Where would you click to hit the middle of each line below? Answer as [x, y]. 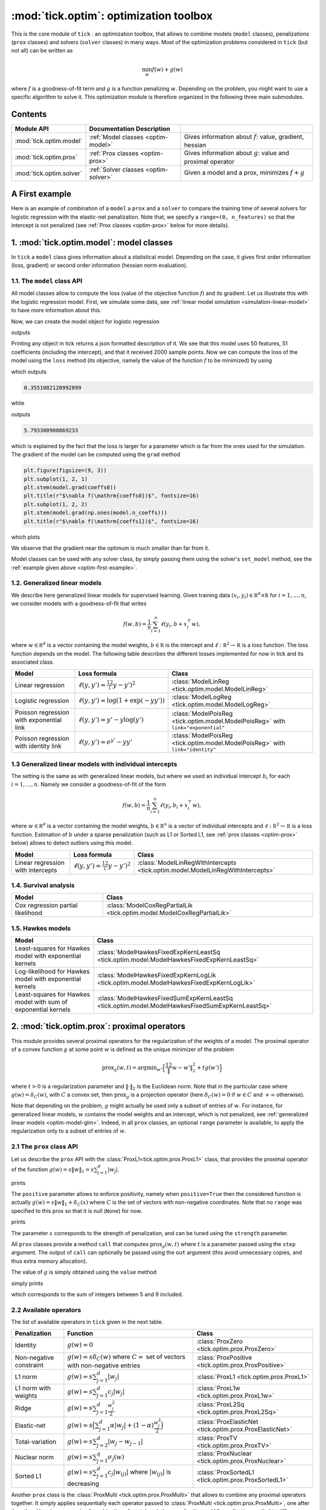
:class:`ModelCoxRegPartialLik [149, 905]
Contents [29, 114]
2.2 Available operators [46, 1309]
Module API [32, 129]
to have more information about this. [56, 310]
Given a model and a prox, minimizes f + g [244, 173]
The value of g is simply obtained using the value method [84, 1272]
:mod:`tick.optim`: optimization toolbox [112, 16]
